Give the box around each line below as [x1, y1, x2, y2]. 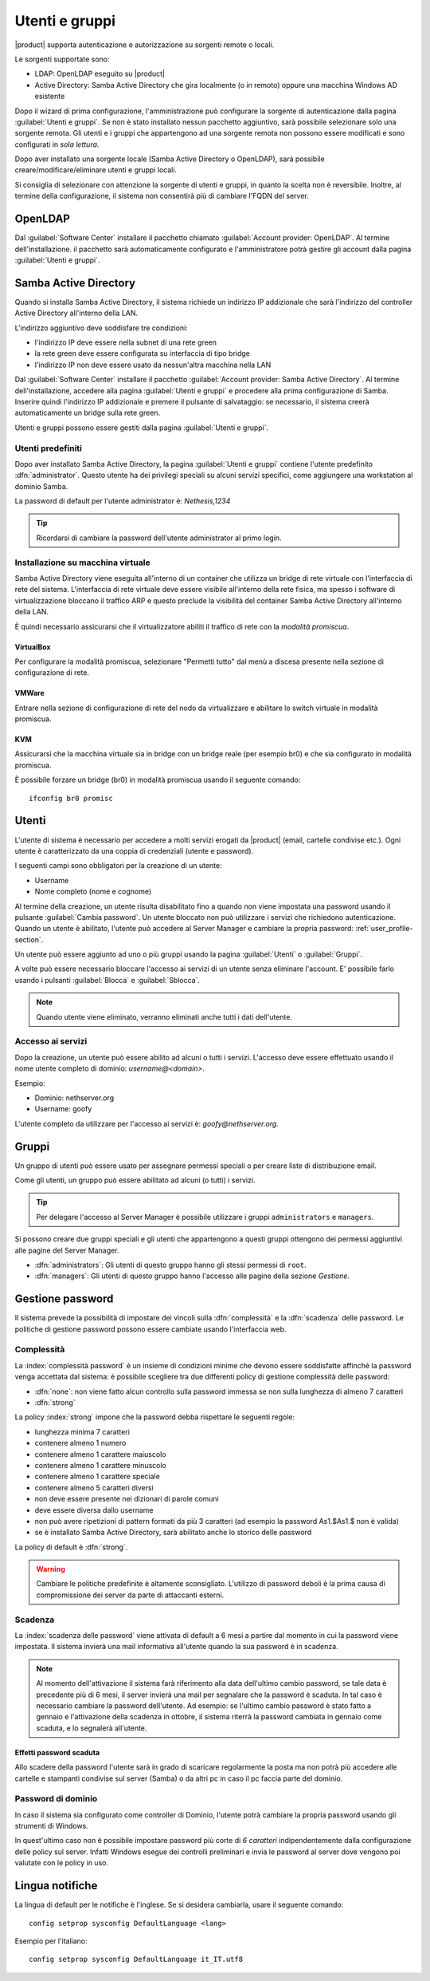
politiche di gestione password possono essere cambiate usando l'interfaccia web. [14, 1324, 287, 1334]
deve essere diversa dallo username [34, 1505, 154, 1515]
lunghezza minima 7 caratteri [34, 1427, 131, 1436]
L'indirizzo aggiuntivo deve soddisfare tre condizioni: [14, 323, 189, 333]
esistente [34, 92, 65, 101]
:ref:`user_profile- [355, 924, 413, 933]
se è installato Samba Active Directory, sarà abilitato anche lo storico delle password [34, 1528, 312, 1537]
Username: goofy [34, 1104, 92, 1114]
